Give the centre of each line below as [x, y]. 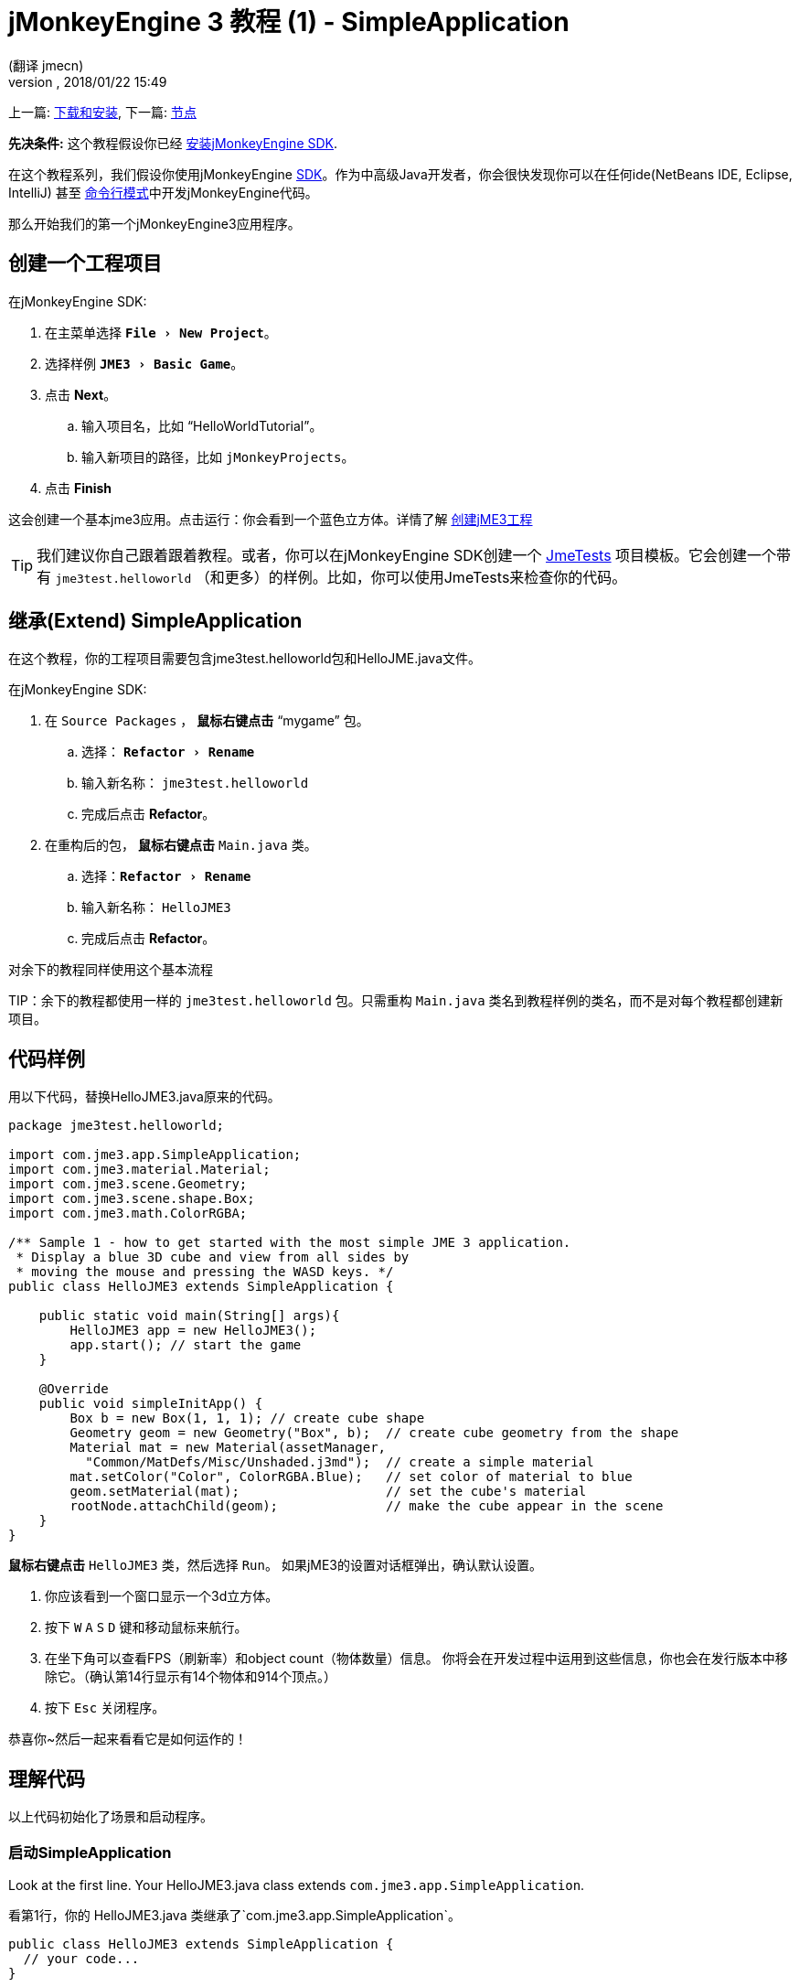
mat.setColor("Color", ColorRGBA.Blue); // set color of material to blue [351, 1477]
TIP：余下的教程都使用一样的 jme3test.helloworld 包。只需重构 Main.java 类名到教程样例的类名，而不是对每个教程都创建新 [396, 1001]
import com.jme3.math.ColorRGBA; [128, 1214]
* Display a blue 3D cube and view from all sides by [213, 1257]
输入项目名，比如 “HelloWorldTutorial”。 [202, 425]
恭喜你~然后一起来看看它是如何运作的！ [128, 1739]
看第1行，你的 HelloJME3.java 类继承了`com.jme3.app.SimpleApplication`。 [234, 1915]
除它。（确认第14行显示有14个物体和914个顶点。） [191, 1677]
